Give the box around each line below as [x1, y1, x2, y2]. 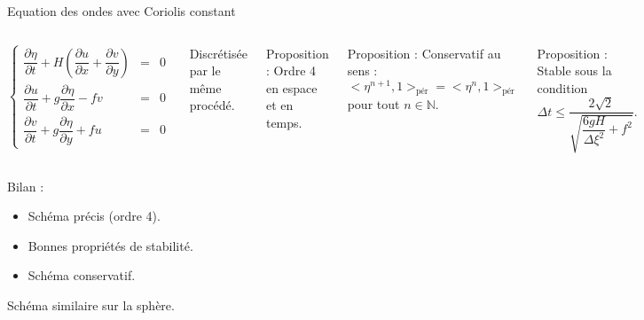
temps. [265, 113, 302, 131]
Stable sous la [537, 61, 612, 80]
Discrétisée [189, 43, 247, 62]
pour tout [347, 94, 400, 113]
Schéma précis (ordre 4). [27, 207, 161, 225]
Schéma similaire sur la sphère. [7, 295, 175, 314]
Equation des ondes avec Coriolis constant [7, 2, 236, 20]
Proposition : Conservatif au [347, 43, 501, 62]
